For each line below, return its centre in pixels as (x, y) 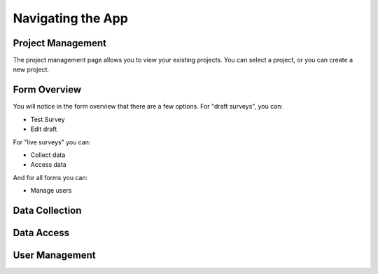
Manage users (51, 191)
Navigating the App (71, 18)
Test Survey (48, 119)
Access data (48, 165)
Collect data (48, 155)
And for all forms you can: (50, 177)
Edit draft (44, 129)
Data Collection (47, 210)
